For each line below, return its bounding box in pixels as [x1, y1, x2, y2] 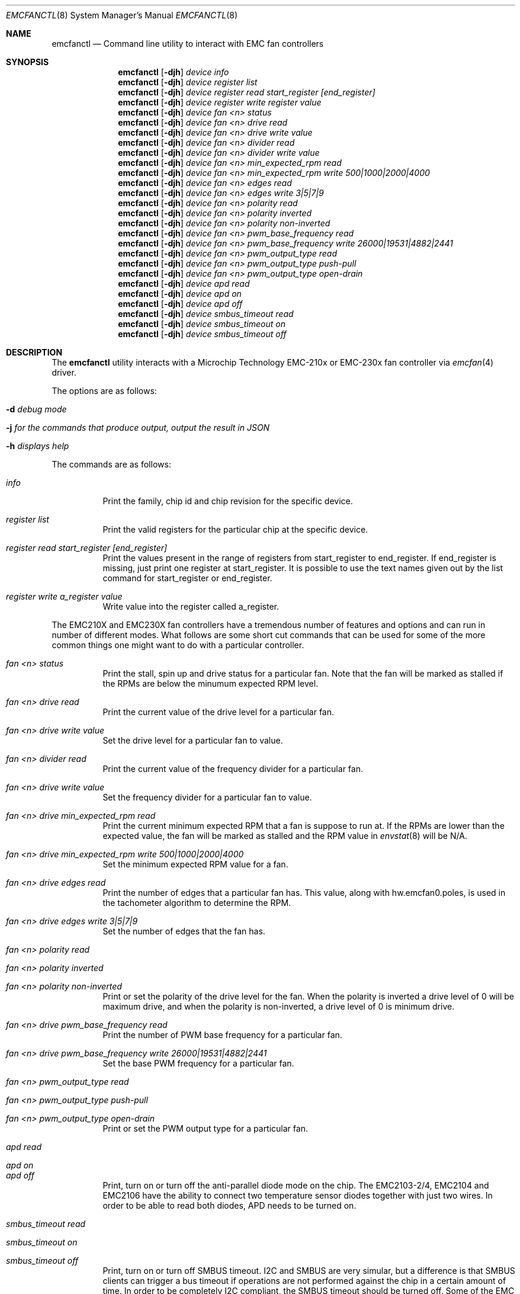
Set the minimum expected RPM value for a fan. [102, 859, 288, 869]
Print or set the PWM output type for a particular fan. [102, 1123, 308, 1133]
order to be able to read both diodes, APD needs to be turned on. [102, 1200, 357, 1210]
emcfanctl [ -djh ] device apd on [118, 289, 242, 299]
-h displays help [6, 441, 69, 451]
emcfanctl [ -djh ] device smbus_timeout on [118, 319, 285, 329]
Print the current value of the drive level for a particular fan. [102, 707, 335, 717]
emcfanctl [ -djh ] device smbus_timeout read [118, 309, 294, 319]
